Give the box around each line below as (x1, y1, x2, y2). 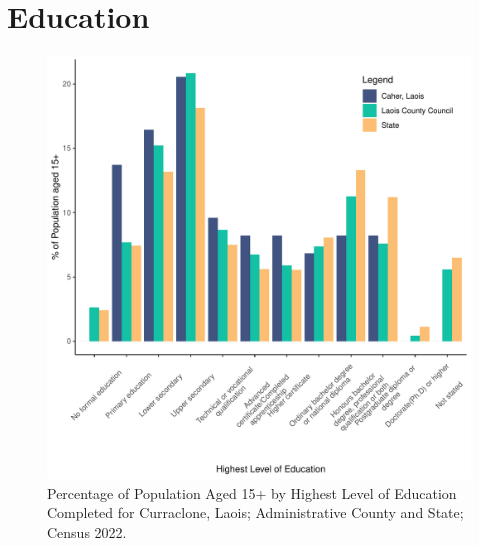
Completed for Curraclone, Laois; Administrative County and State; (47, 502, 464, 523)
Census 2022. (47, 521, 127, 542)
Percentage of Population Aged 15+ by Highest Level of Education (47, 482, 457, 503)
